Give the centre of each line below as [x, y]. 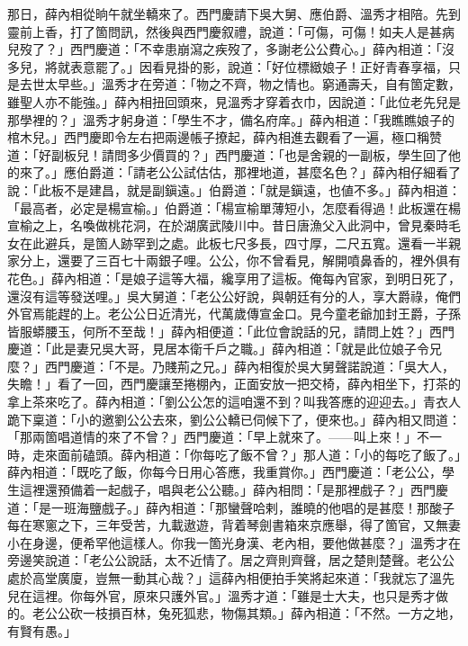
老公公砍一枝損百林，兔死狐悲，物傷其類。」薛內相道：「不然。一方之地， [246, 613]
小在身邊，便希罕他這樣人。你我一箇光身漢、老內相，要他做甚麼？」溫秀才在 [234, 542]
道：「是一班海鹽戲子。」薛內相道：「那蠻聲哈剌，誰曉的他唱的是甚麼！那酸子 [231, 507]
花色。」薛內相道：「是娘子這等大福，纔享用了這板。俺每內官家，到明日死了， [234, 278]
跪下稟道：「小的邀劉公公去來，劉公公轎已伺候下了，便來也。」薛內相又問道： [234, 419]
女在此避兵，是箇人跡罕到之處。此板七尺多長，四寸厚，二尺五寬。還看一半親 [234, 242]
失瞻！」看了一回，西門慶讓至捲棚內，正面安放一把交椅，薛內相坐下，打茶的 [234, 384]
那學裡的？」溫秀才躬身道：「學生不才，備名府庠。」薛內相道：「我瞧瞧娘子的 [231, 119]
